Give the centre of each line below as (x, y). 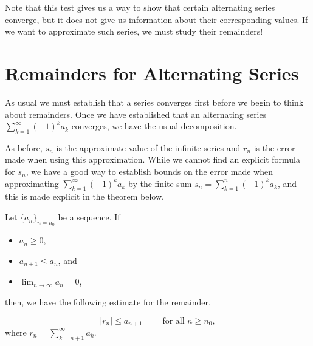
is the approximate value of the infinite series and (148, 147)
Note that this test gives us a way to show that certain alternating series (140, 7)
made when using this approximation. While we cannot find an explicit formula (153, 159)
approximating (32, 183)
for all (174, 321)
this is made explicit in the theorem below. (84, 196)
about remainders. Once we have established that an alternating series (136, 114)
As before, (24, 147)
